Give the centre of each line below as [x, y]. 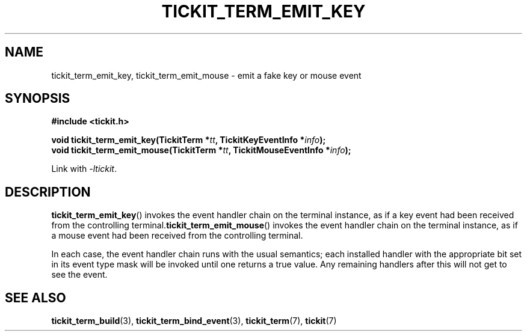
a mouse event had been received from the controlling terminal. [177, 236]
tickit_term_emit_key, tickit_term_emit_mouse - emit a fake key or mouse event [206, 75]
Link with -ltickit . [84, 169]
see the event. [79, 275]
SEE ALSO [35, 298]
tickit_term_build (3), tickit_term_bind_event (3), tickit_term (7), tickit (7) [194, 321]
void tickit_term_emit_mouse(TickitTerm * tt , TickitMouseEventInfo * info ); [201, 150]
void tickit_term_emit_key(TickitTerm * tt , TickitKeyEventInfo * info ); [189, 140]
